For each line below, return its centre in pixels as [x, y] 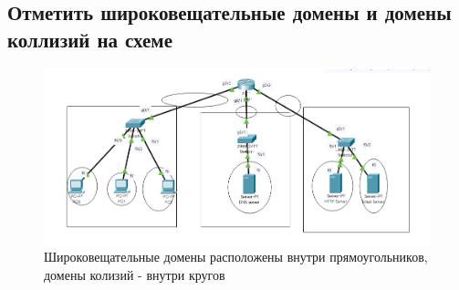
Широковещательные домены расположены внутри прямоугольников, [236, 257]
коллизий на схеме [90, 39]
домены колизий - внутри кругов [135, 274]
